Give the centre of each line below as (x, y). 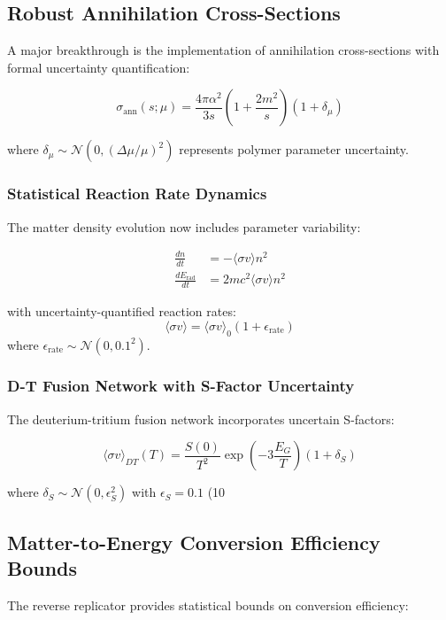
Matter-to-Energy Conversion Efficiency (194, 542)
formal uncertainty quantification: (99, 67)
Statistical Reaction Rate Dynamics (137, 194)
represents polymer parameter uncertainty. (294, 149)
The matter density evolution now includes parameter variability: (184, 226)
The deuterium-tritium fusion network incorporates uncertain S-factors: (201, 418)
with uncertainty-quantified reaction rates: (122, 311)
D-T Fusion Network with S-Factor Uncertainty (181, 386)
